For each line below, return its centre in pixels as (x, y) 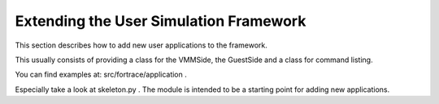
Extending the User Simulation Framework (161, 21)
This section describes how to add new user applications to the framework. (141, 45)
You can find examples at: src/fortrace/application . (101, 75)
